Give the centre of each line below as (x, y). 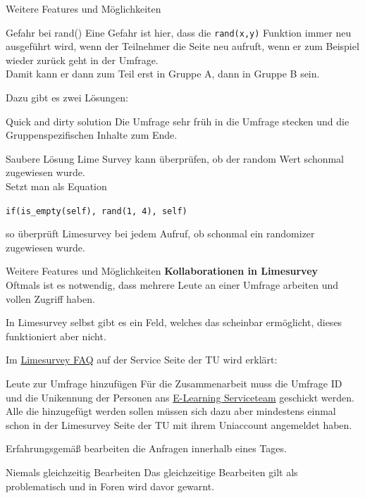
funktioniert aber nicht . (56, 336)
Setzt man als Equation (56, 186)
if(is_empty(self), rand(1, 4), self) (97, 211)
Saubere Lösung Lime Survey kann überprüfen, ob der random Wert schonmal (175, 158)
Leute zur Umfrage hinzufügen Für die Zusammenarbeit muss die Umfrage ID (174, 383)
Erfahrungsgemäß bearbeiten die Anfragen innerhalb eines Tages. (146, 448)
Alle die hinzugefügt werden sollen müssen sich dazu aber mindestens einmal (171, 411)
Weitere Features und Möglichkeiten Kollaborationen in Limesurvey (162, 271)
